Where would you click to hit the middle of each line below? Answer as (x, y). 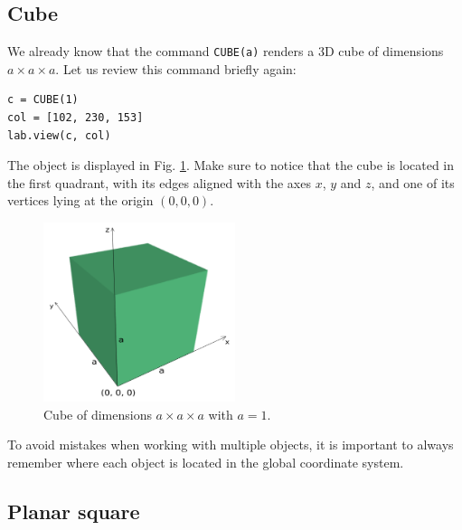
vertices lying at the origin (80, 200)
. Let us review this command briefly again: (176, 68)
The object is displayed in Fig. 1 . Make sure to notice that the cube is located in (231, 165)
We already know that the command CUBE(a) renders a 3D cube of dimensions (226, 51)
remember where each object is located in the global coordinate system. (206, 462)
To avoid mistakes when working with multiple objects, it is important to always (231, 445)
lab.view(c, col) (59, 135)
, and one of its (413, 182)
